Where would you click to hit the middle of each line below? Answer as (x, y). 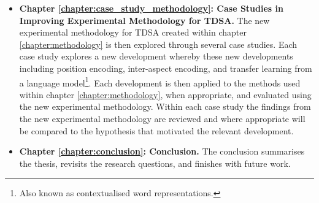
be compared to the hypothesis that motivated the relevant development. (156, 130)
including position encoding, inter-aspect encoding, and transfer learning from (166, 68)
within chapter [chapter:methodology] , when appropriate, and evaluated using (165, 94)
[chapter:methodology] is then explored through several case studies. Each (158, 44)
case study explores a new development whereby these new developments (156, 56)
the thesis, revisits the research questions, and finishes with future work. (155, 163)
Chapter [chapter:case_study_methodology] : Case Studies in (151, 8)
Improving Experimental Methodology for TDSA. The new (144, 20)
